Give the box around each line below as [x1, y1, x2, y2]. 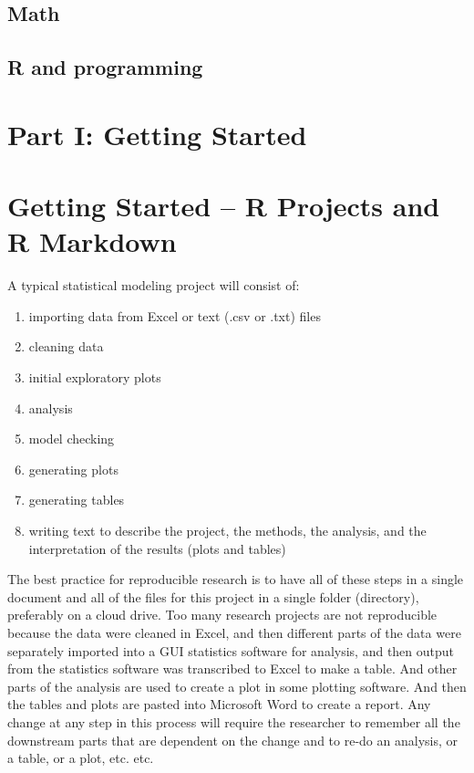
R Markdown [7, 223, 177, 260]
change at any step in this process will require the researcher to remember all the [7, 712, 460, 731]
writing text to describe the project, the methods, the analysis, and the [28, 521, 427, 539]
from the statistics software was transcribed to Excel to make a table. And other [7, 659, 458, 678]
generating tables [28, 490, 125, 509]
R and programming [7, 53, 203, 81]
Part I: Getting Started [7, 115, 307, 152]
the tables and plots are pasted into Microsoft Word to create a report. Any [7, 695, 431, 714]
